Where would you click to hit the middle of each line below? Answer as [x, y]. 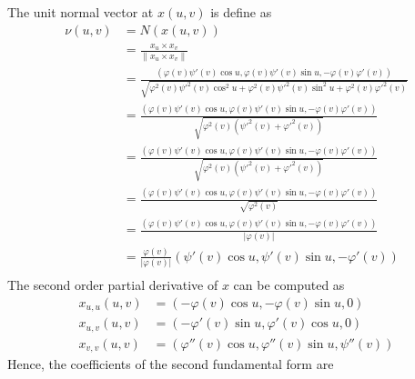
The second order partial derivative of [113, 285]
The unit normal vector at [81, 12]
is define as [241, 12]
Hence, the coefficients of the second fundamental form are [171, 364]
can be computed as [289, 285]
